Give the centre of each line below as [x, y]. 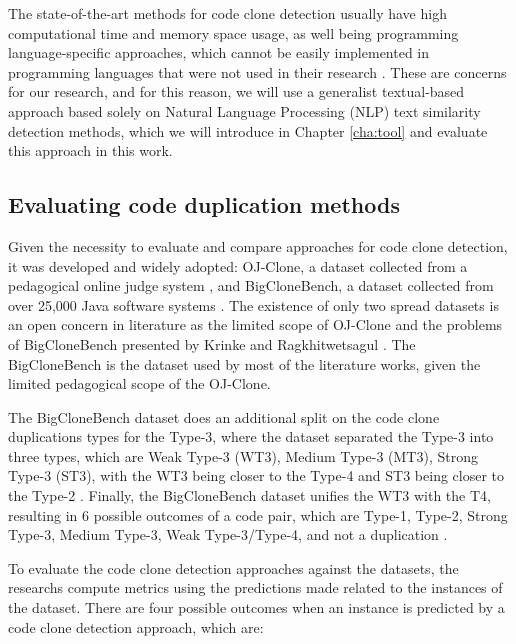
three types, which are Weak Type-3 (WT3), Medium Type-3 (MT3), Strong [243, 455]
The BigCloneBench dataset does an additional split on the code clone [224, 416]
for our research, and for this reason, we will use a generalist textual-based [236, 91]
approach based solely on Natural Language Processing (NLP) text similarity [244, 110]
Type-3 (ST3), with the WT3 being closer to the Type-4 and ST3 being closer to [256, 475]
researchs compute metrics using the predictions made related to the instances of [255, 587]
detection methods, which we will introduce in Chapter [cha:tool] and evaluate [248, 130]
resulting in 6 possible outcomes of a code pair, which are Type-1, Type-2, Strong [258, 514]
